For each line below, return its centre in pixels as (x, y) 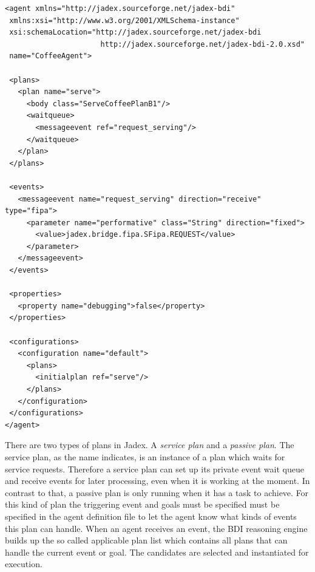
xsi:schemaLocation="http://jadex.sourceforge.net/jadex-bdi (135, 32)
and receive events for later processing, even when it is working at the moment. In (157, 481)
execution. (24, 564)
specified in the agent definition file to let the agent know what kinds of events (151, 516)
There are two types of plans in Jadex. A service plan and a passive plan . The (150, 445)
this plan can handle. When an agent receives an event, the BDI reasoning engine (156, 528)
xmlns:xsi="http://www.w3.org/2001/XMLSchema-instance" (124, 20)
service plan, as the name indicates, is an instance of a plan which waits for (145, 456)
